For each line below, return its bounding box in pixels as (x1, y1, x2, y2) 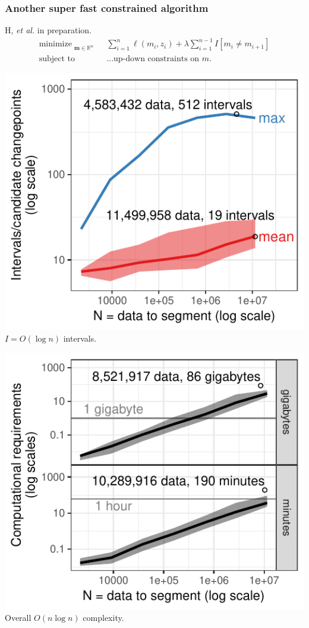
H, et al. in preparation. (5, 24, 92, 36)
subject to (39, 55, 75, 64)
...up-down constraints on (106, 55, 200, 64)
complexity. (83, 611, 124, 624)
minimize (39, 40, 72, 49)
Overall (5, 611, 31, 624)
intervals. (63, 332, 97, 344)
